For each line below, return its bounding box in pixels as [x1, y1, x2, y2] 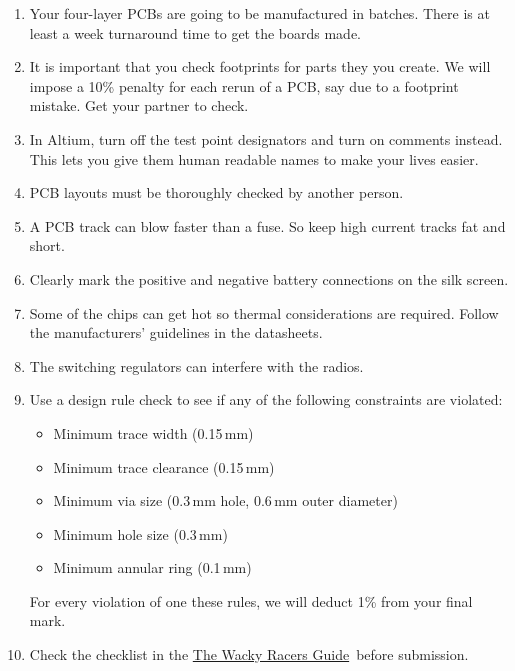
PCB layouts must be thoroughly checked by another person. [29, 182, 404, 203]
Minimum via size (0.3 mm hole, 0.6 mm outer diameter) [53, 490, 398, 511]
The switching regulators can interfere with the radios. [29, 355, 364, 376]
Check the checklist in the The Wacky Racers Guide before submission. [29, 644, 469, 665]
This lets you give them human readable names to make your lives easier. [29, 148, 479, 169]
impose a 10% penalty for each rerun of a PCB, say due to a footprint [29, 75, 459, 96]
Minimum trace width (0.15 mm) [53, 422, 254, 443]
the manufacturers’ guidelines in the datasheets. [29, 322, 323, 343]
